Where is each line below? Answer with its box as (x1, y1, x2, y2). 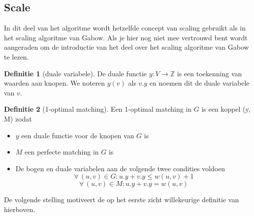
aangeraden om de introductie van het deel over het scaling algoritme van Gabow (4, 42, 249, 52)
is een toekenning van (177, 68, 242, 78)
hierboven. (4, 204, 35, 214)
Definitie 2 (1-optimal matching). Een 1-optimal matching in (4, 104, 192, 114)
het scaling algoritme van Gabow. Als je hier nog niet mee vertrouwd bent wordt (4, 32, 248, 42)
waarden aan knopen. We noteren (4, 78, 105, 88)
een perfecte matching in (25, 147, 99, 157)
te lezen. (4, 51, 29, 62)
